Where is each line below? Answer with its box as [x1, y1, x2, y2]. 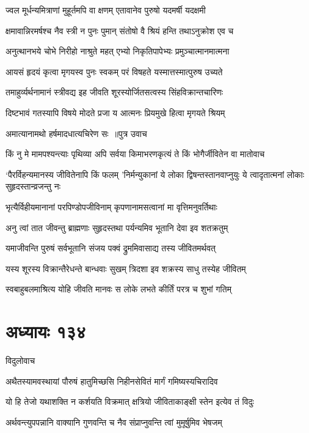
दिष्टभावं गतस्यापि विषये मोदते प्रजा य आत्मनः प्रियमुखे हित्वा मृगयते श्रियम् [5, 106, 225, 119]
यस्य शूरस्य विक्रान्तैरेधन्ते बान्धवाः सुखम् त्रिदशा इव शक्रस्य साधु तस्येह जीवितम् [5, 262, 246, 275]
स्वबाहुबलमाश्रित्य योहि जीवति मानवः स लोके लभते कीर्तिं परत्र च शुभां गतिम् [5, 283, 231, 295]
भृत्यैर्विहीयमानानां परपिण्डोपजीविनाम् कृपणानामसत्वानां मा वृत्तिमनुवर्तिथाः [5, 200, 217, 213]
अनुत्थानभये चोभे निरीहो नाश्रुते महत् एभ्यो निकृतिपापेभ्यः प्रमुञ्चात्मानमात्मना [5, 45, 230, 57]
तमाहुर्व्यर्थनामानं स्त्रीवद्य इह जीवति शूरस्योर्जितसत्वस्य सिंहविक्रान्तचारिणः [5, 86, 224, 98]
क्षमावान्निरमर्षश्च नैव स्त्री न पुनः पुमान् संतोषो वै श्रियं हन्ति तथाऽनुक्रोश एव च [5, 24, 234, 37]
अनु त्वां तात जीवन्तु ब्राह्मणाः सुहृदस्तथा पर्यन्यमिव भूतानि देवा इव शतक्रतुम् [5, 221, 228, 234]
